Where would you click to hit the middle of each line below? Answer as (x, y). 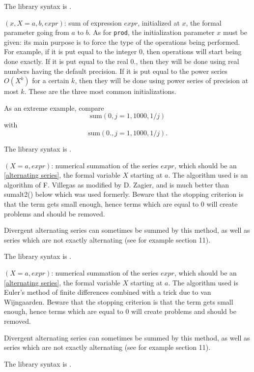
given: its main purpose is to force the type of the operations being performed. (122, 42)
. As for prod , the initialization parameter (152, 32)
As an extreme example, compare (54, 108)
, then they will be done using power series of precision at (162, 80)
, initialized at (159, 22)
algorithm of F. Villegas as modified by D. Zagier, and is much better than (117, 184)
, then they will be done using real (187, 61)
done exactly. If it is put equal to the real (66, 61)
